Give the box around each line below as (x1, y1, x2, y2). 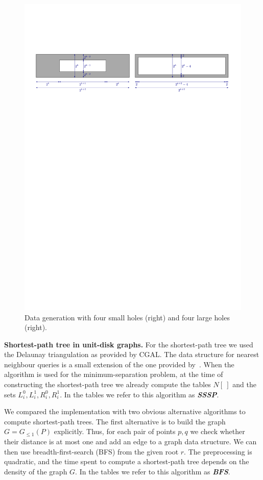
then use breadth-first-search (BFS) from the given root (4, 446, 179, 457)
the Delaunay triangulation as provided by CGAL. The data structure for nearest (4, 349, 259, 360)
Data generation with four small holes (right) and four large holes (25, 312, 230, 322)
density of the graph (4, 466, 67, 476)
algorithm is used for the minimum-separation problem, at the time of (4, 369, 223, 380)
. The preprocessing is (184, 446, 252, 457)
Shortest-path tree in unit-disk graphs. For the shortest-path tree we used (4, 339, 253, 349)
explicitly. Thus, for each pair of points (54, 426, 176, 437)
